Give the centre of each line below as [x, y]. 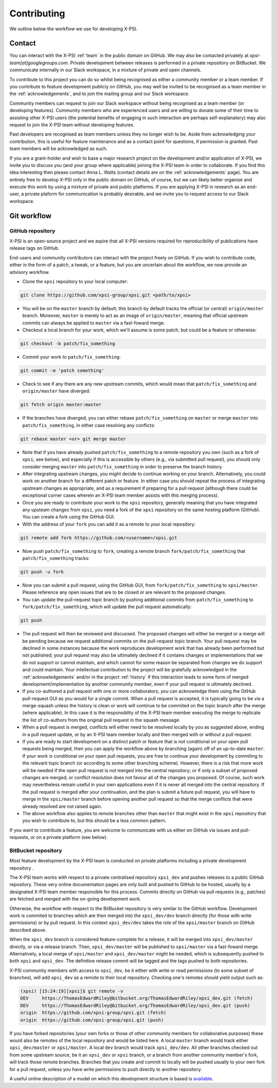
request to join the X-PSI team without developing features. [72, 125]
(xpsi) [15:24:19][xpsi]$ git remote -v [72, 991]
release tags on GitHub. [34, 248]
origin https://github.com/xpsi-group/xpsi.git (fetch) [93, 1013]
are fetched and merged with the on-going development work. [75, 899]
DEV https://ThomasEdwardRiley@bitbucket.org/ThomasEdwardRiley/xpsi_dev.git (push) [135, 1005]
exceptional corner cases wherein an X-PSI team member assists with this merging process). [121, 495]
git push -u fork [42, 572]
